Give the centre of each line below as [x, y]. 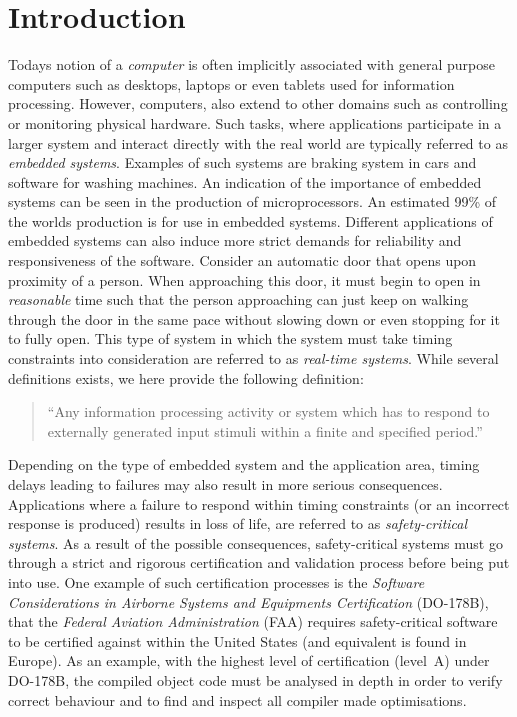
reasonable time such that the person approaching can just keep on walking [238, 299]
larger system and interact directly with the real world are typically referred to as [258, 142]
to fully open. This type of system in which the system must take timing [230, 338]
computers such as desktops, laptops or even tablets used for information [231, 83]
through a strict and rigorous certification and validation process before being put [259, 562]
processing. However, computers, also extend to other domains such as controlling [258, 103]
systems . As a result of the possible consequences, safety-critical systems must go [255, 542]
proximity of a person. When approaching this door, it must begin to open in [244, 279]
